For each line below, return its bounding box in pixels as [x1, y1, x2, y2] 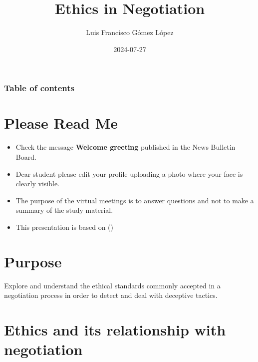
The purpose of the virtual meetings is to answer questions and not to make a [15, 195, 254, 205]
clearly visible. [15, 178, 60, 189]
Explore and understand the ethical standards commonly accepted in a [4, 280, 221, 290]
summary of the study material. [15, 205, 113, 215]
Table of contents [4, 82, 74, 94]
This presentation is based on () [15, 221, 113, 232]
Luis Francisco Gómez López [86, 27, 174, 38]
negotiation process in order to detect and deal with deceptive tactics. [4, 290, 218, 300]
